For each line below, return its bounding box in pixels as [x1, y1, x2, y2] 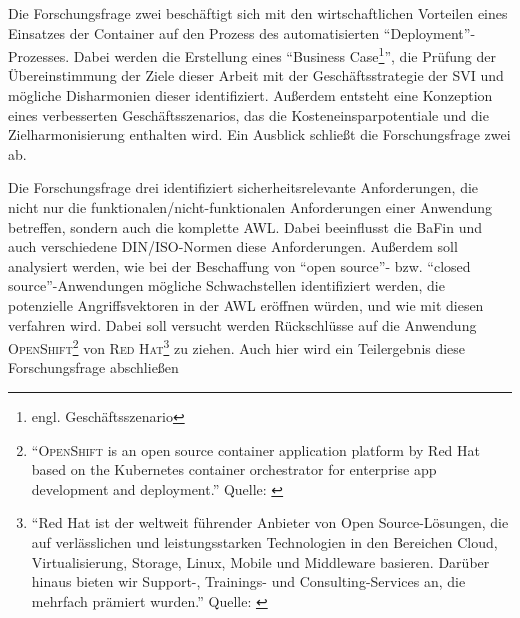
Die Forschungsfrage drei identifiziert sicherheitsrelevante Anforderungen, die [8, 177, 479, 198]
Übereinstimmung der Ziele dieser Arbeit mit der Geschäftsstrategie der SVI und [8, 65, 504, 86]
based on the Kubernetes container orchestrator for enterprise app [31, 459, 437, 480]
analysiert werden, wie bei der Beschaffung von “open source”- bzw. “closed [8, 255, 471, 276]
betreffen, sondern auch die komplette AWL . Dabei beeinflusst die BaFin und [8, 216, 483, 237]
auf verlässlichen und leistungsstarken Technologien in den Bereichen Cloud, [31, 531, 498, 552]
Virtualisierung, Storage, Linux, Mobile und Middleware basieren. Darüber [31, 551, 490, 572]
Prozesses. [8, 45, 70, 66]
